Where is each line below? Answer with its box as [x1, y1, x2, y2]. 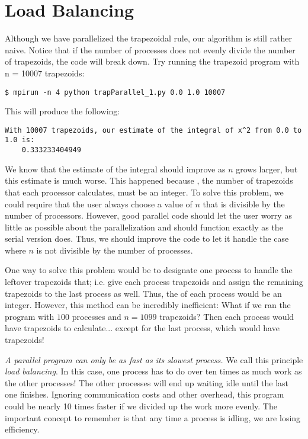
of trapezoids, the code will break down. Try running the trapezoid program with [5, 55, 300, 68]
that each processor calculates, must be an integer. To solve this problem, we [5, 185, 284, 198]
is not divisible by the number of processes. [36, 243, 193, 256]
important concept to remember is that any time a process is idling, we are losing [5, 411, 301, 424]
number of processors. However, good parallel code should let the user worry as [5, 209, 292, 222]
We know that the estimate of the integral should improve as [5, 162, 226, 175]
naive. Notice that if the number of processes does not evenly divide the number [5, 43, 296, 56]
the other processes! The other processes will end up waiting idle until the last [5, 376, 288, 389]
